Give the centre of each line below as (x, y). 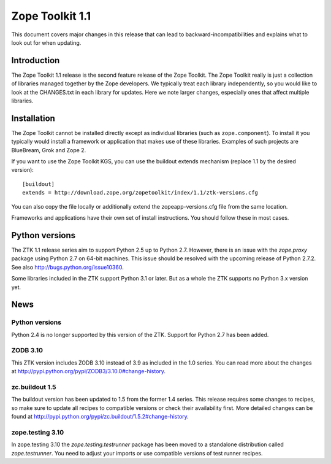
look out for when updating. (46, 42)
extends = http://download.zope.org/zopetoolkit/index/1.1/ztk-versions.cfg (140, 193)
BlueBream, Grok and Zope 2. (49, 150)
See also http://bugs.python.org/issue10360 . (67, 267)
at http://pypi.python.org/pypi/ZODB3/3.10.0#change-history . (88, 371)
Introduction (36, 60)
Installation (33, 118)
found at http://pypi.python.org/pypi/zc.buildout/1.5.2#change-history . (100, 417)
